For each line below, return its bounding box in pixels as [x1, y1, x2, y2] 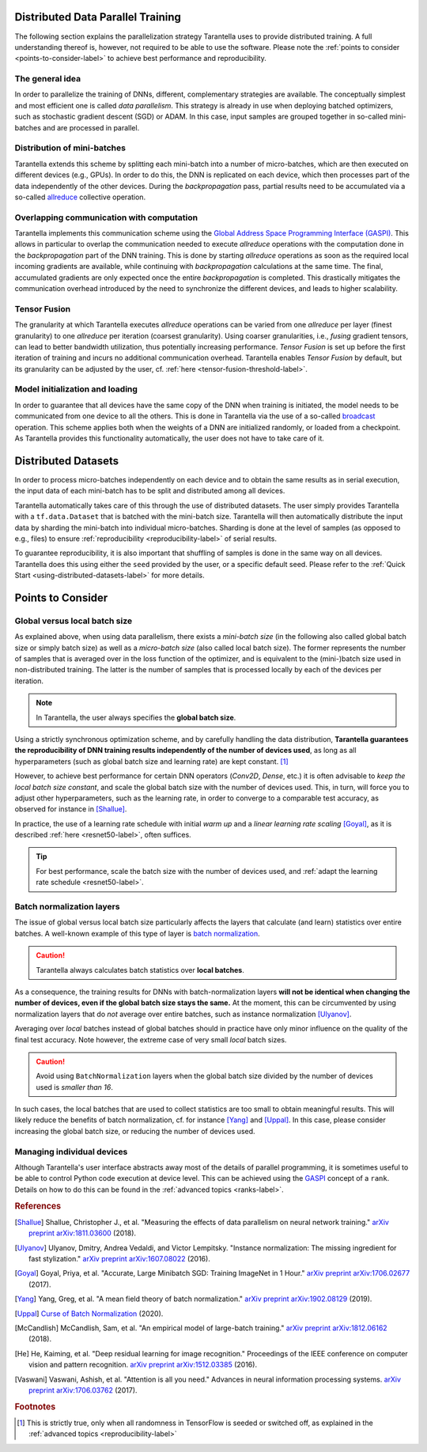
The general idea [14, 74, 81, 85]
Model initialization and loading [14, 384, 138, 395]
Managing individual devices [14, 1146, 128, 1157]
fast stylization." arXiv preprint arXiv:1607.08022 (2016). [28, 1254, 211, 1263]
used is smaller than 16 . [36, 1082, 114, 1091]
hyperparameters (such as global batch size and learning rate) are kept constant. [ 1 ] [14, 756, 289, 766]
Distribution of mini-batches [14, 142, 127, 153]
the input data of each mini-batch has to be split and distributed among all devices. [14, 486, 285, 496]
